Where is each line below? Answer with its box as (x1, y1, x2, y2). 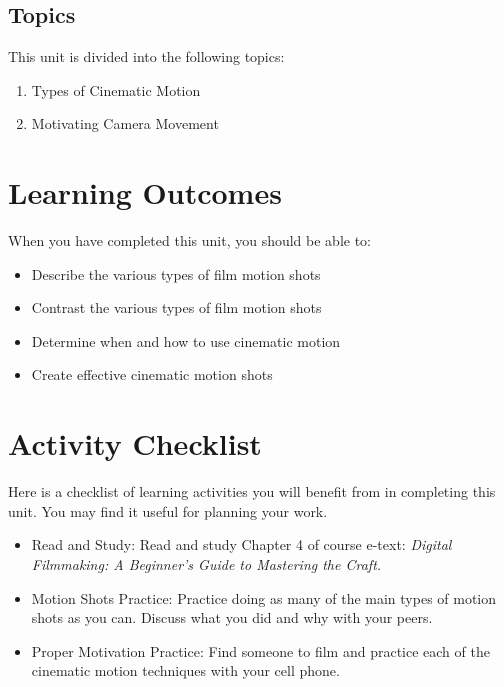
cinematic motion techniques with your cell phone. (31, 660, 340, 681)
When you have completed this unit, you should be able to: (8, 230, 372, 251)
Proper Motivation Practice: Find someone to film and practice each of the (31, 640, 490, 661)
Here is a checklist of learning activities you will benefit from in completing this (8, 481, 496, 502)
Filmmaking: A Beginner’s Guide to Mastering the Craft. (31, 553, 382, 574)
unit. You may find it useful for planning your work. (8, 500, 328, 521)
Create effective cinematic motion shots (31, 364, 273, 385)
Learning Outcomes (8, 172, 282, 213)
